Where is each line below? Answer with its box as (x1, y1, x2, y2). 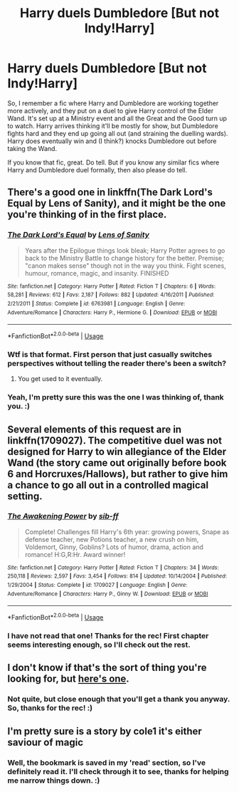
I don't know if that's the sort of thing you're (7, 662, 207, 674)
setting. (7, 490, 43, 502)
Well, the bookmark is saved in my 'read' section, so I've (7, 757, 206, 767)
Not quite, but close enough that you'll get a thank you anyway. (7, 694, 230, 704)
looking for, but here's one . (7, 673, 129, 685)
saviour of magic (7, 736, 84, 749)
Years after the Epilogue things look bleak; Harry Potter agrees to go (24, 246, 225, 254)
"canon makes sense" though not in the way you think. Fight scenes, (24, 261, 226, 270)
